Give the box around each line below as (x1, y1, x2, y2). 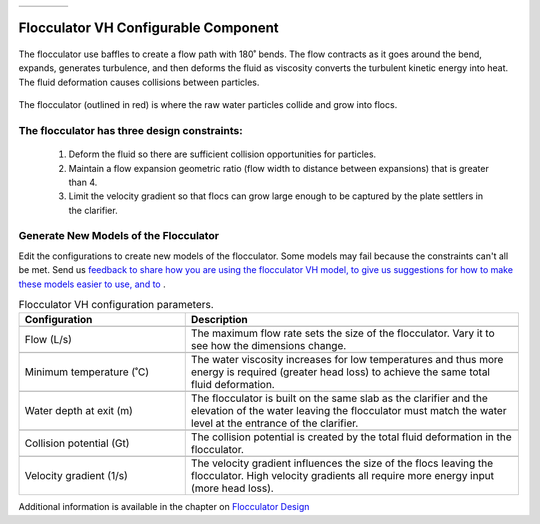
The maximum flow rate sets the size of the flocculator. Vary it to (190, 326, 495, 340)
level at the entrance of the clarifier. (190, 416, 359, 430)
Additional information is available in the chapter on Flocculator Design (18, 501, 310, 513)
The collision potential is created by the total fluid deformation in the (190, 430, 512, 444)
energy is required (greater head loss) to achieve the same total (190, 365, 490, 379)
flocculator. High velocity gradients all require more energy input (190, 469, 495, 483)
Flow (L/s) (24, 333, 72, 347)
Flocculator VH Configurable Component (18, 20, 279, 37)
